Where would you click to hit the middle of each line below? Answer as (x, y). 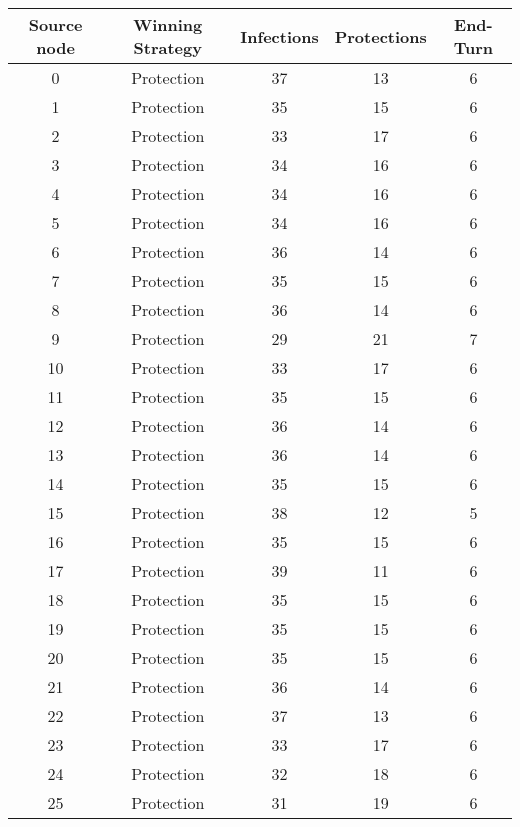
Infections (279, 36)
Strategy (167, 47)
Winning (168, 24)
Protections (380, 36)
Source (55, 24)
